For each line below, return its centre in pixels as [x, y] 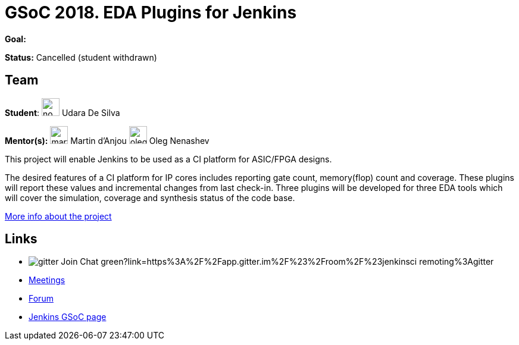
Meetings [47, 280]
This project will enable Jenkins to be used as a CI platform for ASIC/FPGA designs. [168, 159]
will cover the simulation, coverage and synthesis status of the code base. [150, 197]
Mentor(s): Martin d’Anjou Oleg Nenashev [107, 140]
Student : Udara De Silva [62, 112]
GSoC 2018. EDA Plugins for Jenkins [151, 12]
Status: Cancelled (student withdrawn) [81, 57]
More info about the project [58, 216]
